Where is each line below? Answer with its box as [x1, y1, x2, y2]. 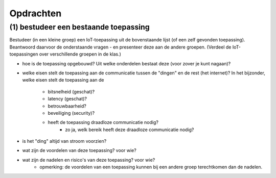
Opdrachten [9, 8, 62, 19]
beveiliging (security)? [48, 110, 95, 116]
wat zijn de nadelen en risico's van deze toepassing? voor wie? [22, 157, 155, 163]
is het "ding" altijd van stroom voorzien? [22, 138, 107, 144]
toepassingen [9, 51, 38, 57]
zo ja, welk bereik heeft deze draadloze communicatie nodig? [65, 126, 194, 133]
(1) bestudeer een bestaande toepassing [9, 22, 150, 32]
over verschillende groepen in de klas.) [39, 51, 121, 57]
